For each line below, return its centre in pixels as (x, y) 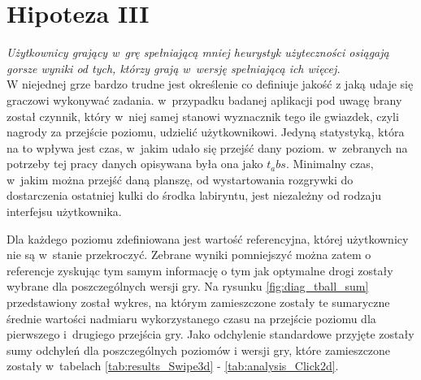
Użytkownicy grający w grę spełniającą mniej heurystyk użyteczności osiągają (198, 52)
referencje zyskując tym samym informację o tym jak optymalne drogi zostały (200, 270)
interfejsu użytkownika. (64, 212)
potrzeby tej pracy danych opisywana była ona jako (135, 164)
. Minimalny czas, (330, 164)
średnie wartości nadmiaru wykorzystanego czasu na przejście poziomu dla (191, 318)
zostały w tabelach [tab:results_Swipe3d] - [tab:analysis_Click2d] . (173, 366)
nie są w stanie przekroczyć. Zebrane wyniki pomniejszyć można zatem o (189, 255)
